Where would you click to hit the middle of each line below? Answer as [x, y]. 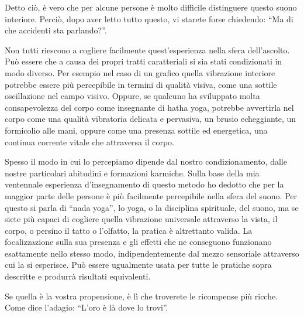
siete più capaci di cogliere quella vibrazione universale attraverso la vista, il [141, 219]
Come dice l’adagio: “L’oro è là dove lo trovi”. [87, 307]
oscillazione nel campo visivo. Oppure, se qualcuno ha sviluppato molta [132, 96]
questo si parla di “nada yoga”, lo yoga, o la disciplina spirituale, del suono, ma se [152, 207]
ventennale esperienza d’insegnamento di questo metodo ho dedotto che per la [144, 184]
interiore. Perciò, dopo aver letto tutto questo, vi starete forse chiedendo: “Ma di [149, 18]
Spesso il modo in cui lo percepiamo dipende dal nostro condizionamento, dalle [146, 161]
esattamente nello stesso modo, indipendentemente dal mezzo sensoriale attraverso [152, 253]
